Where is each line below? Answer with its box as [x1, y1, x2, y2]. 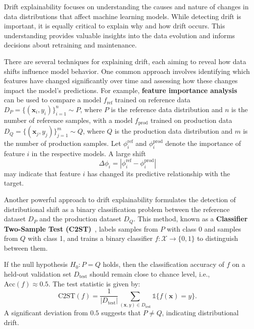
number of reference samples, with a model [4, 115, 133, 125]
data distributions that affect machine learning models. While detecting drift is [4, 11, 241, 21]
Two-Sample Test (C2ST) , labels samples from [4, 223, 158, 234]
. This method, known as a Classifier [133, 213, 248, 224]
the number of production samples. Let [4, 138, 121, 148]
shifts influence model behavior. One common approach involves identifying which [4, 66, 250, 76]
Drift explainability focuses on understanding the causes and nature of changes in [4, 1, 249, 11]
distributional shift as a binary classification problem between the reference [4, 204, 230, 214]
